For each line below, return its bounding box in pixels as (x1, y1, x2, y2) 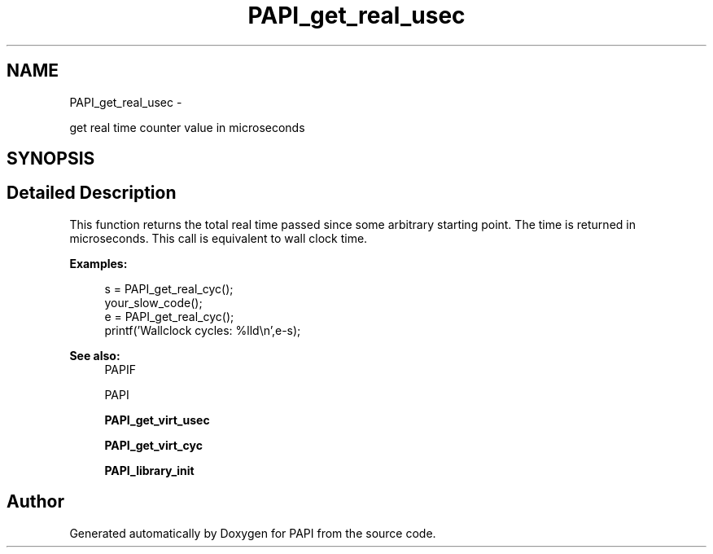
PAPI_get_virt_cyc (104, 437, 203, 452)
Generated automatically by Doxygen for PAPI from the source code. (69, 525, 436, 540)
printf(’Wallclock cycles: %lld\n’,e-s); (104, 323, 301, 337)
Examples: (69, 256, 128, 270)
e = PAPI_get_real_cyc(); (104, 309, 234, 323)
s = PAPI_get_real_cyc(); (104, 281, 234, 296)
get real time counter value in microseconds (69, 120, 305, 134)
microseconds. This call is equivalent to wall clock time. (69, 231, 368, 245)
